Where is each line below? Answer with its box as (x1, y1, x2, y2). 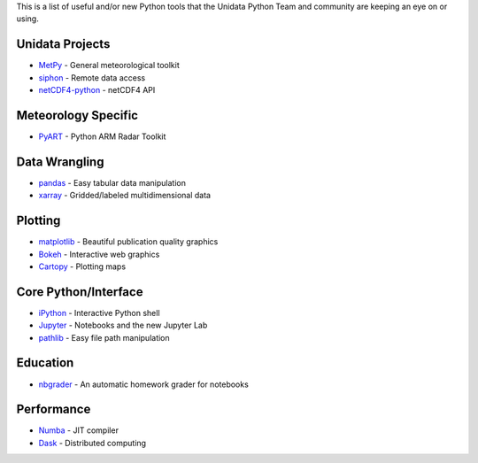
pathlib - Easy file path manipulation (38, 332, 170, 343)
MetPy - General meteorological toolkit (38, 60, 181, 71)
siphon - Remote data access (38, 72, 146, 83)
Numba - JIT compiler (38, 425, 119, 436)
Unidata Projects (16, 36, 111, 52)
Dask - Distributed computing (38, 437, 146, 448)
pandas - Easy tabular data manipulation (38, 177, 186, 188)
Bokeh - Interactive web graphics (38, 249, 160, 259)
